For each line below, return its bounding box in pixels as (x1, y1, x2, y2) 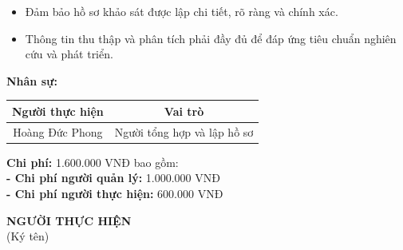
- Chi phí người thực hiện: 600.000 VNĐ (6, 185, 223, 201)
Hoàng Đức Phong (13, 123, 103, 140)
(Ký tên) (6, 228, 49, 244)
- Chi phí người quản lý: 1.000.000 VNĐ (6, 169, 220, 186)
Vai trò (164, 102, 204, 119)
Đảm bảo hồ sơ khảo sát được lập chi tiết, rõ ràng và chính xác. (25, 3, 338, 19)
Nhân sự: (6, 72, 57, 89)
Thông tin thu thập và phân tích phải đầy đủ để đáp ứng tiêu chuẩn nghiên (25, 30, 397, 46)
